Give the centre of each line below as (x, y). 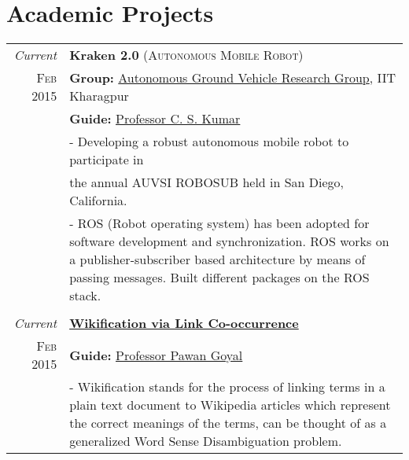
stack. (85, 296)
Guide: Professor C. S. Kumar (155, 119)
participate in (107, 160)
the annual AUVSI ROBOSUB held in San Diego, (207, 182)
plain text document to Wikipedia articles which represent (230, 405)
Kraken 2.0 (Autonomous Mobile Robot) (186, 55)
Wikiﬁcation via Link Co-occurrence (184, 323)
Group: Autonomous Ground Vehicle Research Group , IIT (233, 78)
